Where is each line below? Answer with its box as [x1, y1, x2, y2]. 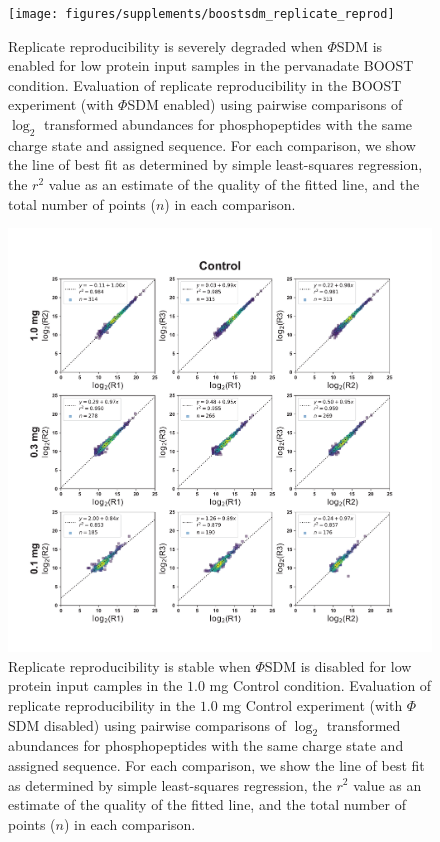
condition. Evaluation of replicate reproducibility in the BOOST [8, 74, 402, 95]
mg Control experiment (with [222, 694, 403, 715]
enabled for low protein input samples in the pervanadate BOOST [8, 55, 414, 76]
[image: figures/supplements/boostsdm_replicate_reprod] [8, 7, 395, 21]
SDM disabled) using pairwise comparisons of [8, 714, 286, 735]
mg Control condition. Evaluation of [209, 675, 432, 696]
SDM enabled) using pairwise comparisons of [127, 94, 403, 115]
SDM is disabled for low [264, 655, 412, 676]
